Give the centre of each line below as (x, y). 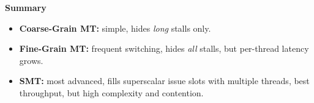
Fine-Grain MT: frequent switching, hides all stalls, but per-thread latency (164, 48)
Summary (26, 7)
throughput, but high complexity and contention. (111, 92)
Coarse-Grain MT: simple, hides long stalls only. (115, 28)
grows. (31, 60)
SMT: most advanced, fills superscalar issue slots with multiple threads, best (164, 81)
